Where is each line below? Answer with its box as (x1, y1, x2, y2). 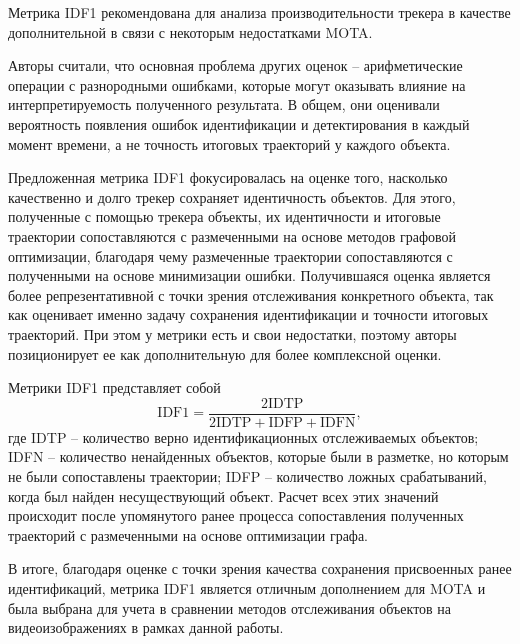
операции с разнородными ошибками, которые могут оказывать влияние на (8, 74, 466, 95)
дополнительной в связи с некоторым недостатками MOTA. (8, 21, 373, 42)
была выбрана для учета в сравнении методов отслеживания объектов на (8, 597, 452, 618)
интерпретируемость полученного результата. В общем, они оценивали (8, 94, 440, 115)
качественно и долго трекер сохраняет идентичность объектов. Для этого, (8, 186, 456, 207)
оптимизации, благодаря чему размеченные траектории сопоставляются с (8, 245, 453, 266)
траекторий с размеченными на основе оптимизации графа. (8, 524, 369, 545)
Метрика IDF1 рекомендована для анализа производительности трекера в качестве (8, 2, 511, 22)
